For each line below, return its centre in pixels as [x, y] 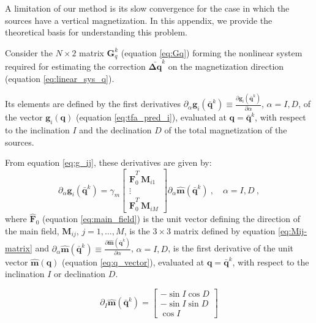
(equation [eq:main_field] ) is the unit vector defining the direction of [171, 219]
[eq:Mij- [293, 230]
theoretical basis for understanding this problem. [96, 32]
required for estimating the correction [75, 66]
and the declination [115, 130]
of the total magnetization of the [226, 130]
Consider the [29, 52]
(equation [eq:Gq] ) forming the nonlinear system [212, 52]
